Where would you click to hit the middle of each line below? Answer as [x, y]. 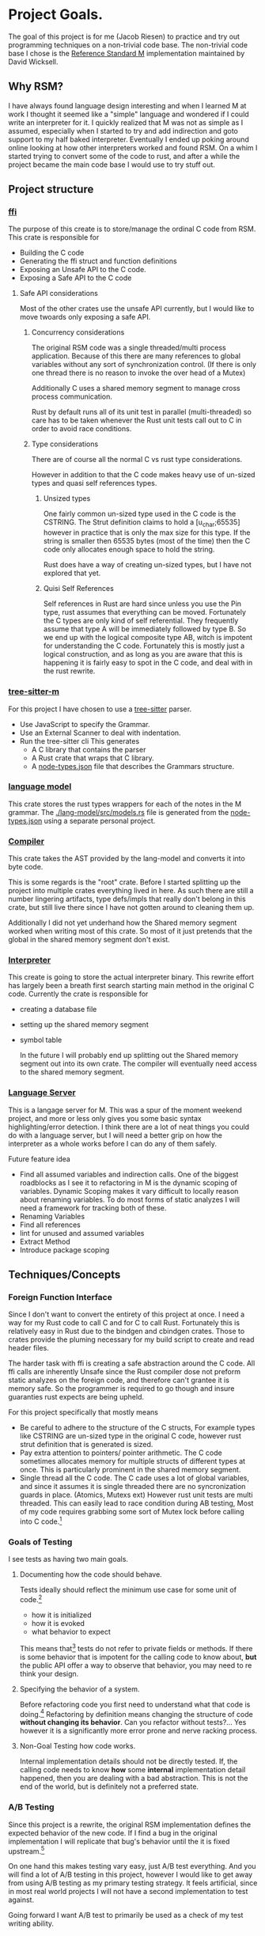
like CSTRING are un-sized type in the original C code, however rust [130, 1436]
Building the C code [52, 253]
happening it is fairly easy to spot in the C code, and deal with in [148, 663]
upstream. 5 [26, 1851]
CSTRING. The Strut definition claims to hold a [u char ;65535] [142, 523]
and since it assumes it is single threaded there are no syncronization [132, 1487]
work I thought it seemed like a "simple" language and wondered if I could [129, 114]
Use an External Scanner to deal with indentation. [100, 733]
